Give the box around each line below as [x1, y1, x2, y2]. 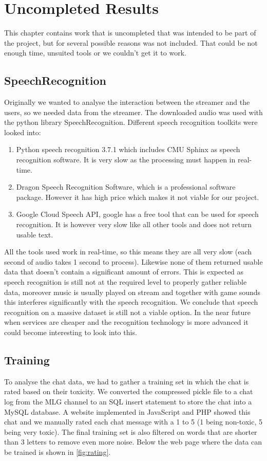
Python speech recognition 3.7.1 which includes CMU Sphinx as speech [16, 144, 240, 155]
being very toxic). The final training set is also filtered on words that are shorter [4, 426, 257, 437]
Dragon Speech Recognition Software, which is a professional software [16, 181, 236, 192]
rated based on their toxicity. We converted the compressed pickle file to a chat [4, 386, 253, 397]
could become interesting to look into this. [4, 326, 137, 337]
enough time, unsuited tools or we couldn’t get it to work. [4, 47, 186, 58]
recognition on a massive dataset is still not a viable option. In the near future [4, 306, 251, 317]
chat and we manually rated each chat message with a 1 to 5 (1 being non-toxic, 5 [4, 416, 262, 427]
